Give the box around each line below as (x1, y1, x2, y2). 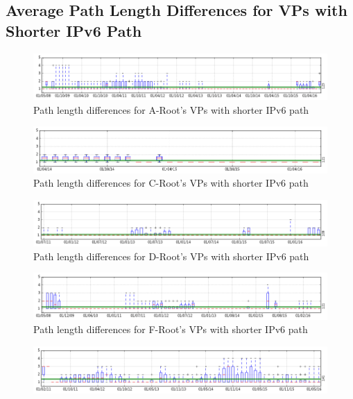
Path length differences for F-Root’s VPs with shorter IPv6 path (33, 322, 308, 337)
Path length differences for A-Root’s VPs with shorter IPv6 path (33, 102, 309, 117)
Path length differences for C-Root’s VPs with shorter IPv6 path (33, 176, 309, 190)
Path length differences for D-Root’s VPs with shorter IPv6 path (33, 248, 309, 263)
